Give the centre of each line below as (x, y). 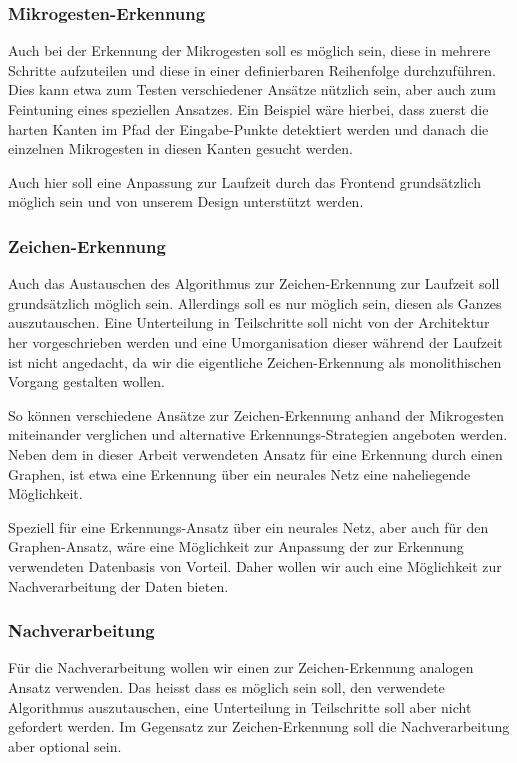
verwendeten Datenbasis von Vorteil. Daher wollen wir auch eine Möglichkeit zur (255, 565)
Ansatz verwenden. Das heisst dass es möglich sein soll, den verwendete (226, 686)
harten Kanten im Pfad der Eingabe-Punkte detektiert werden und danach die (248, 128)
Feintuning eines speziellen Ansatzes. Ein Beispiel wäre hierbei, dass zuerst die (248, 109)
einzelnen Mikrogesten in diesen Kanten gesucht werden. (180, 148)
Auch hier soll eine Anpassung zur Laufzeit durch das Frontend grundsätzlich (245, 181)
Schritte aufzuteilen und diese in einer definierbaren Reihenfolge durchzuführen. (252, 69)
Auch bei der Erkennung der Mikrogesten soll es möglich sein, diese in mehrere (249, 50)
